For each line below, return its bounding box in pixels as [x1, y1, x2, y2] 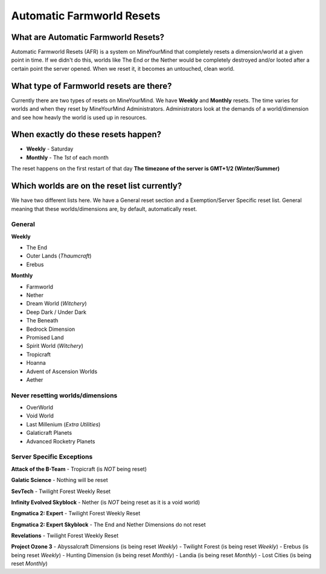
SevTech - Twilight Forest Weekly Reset [11, 488, 111, 495]
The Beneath [26, 317, 59, 324]
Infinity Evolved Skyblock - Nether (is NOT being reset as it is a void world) [11, 498, 200, 506]
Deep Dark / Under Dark [26, 308, 87, 316]
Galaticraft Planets [26, 429, 72, 437]
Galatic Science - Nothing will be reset [11, 477, 108, 484]
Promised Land [26, 333, 64, 341]
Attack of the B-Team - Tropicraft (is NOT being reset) [11, 465, 147, 472]
